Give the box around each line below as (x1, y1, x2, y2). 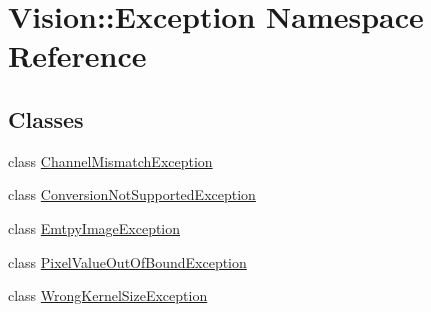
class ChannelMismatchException (8, 150, 213, 171)
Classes (8, 103, 84, 134)
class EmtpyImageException (8, 217, 181, 238)
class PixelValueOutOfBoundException (8, 251, 247, 272)
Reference (8, 35, 147, 76)
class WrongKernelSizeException (8, 285, 208, 306)
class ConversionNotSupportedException (8, 184, 256, 205)
